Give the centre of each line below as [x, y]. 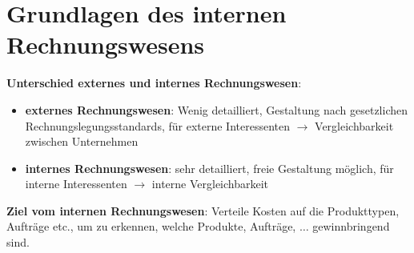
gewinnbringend [351, 226]
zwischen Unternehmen [82, 141]
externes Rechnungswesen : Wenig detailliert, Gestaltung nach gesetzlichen [216, 109]
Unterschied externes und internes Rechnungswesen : [154, 83]
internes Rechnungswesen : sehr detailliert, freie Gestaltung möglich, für [209, 168]
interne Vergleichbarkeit [210, 184]
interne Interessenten [76, 184]
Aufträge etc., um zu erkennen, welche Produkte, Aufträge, [151, 226]
